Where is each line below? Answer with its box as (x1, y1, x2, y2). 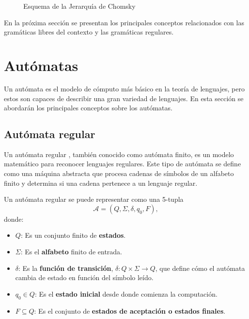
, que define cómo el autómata (155, 263, 245, 273)
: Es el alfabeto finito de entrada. (20, 247, 123, 257)
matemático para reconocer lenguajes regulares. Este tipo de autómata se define (4, 159, 241, 169)
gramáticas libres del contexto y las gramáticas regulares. (4, 27, 174, 37)
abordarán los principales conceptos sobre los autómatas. (4, 103, 172, 113)
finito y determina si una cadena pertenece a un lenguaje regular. (4, 177, 198, 188)
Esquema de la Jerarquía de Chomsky (23, 1, 136, 11)
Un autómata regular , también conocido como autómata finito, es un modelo (4, 149, 234, 159)
